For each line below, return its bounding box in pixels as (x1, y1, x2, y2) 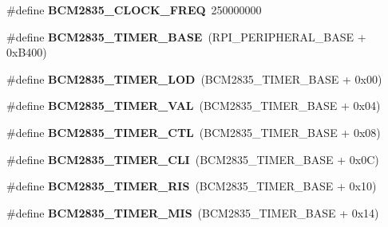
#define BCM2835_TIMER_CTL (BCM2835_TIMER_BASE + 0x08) (6, 123, 381, 140)
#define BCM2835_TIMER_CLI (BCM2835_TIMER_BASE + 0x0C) (6, 151, 379, 167)
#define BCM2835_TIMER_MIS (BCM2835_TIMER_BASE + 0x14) (6, 204, 379, 221)
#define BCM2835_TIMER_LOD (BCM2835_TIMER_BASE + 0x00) (6, 70, 382, 87)
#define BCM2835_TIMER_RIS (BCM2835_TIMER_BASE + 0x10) (6, 178, 377, 194)
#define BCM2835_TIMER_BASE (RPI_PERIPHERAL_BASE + (6, 28, 366, 45)
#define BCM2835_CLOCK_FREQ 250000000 (6, 2, 262, 18)
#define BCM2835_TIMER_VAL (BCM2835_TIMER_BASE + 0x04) (6, 97, 381, 114)
